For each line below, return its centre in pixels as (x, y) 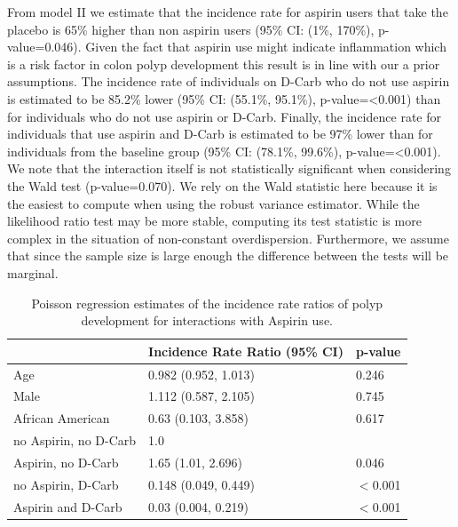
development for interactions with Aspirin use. (207, 320)
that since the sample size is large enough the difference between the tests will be (228, 256)
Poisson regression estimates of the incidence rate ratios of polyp (207, 303)
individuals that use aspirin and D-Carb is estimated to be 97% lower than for (220, 134)
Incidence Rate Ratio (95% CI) (246, 351)
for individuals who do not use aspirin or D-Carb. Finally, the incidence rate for (224, 116)
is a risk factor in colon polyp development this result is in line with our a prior (224, 64)
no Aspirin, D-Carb (66, 484)
